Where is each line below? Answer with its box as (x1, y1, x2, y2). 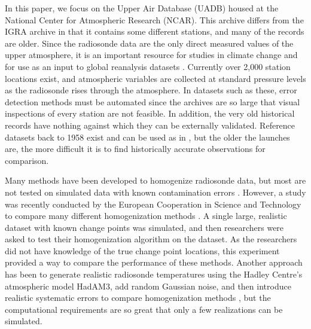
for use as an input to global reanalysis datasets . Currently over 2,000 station (5, 60, 291, 72)
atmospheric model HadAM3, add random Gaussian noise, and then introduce (5, 279, 291, 292)
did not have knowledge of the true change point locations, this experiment (5, 244, 280, 257)
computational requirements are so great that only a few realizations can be (5, 303, 283, 315)
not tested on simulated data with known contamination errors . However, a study (5, 185, 306, 198)
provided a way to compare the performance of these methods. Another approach (5, 256, 303, 269)
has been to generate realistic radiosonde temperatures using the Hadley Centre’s (5, 268, 303, 281)
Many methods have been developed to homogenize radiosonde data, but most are (5, 174, 306, 187)
